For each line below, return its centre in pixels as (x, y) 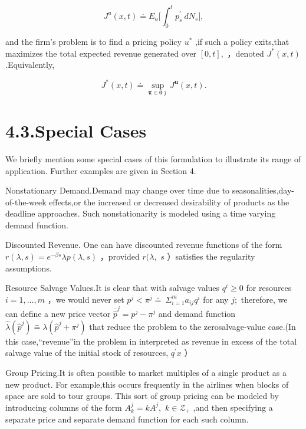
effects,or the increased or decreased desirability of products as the (169, 202)
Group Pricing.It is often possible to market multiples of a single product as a (146, 373)
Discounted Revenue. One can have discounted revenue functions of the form (144, 245)
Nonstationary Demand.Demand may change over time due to (118, 190)
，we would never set (86, 299)
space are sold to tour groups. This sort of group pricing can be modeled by (142, 396)
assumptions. (29, 268)
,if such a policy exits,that (242, 42)
